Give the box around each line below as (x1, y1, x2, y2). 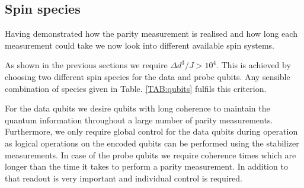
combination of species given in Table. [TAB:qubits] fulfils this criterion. (5, 82, 267, 94)
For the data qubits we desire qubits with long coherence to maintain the (5, 102, 270, 114)
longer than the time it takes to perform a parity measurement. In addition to (5, 160, 288, 173)
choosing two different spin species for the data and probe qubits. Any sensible (5, 70, 290, 82)
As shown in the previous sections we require (5, 59, 168, 71)
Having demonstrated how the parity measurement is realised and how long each (5, 27, 297, 40)
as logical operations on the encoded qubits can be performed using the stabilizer (5, 136, 299, 149)
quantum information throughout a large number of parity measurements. (5, 113, 273, 126)
